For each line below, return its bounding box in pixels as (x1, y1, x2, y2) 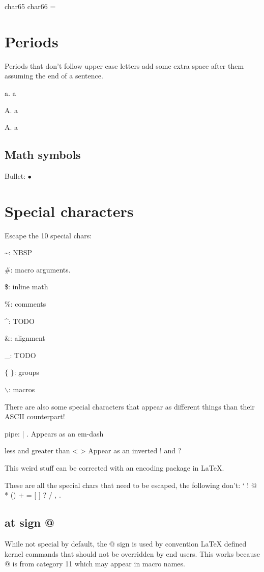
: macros (8, 384, 35, 394)
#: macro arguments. (5, 264, 71, 275)
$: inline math (5, 281, 48, 292)
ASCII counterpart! (5, 411, 65, 422)
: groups (14, 367, 39, 377)
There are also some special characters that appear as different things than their (5, 401, 255, 412)
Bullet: (5, 170, 26, 181)
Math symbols (5, 147, 81, 162)
